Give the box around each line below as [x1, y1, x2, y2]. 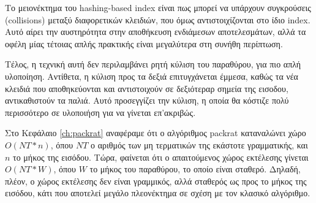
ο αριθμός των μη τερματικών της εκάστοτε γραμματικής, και [90, 138, 308, 151]
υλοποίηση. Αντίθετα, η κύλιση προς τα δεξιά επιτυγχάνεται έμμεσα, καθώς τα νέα [5, 69, 298, 82]
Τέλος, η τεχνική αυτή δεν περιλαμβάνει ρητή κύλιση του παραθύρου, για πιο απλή [5, 58, 301, 71]
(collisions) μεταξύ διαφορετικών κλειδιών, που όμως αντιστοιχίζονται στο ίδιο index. [5, 13, 310, 26]
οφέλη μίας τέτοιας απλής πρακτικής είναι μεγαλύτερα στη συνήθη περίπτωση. [5, 37, 283, 50]
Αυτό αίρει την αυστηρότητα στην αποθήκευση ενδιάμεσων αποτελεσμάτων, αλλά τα [5, 25, 306, 38]
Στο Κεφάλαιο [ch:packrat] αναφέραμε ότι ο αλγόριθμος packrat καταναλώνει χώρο [5, 126, 306, 139]
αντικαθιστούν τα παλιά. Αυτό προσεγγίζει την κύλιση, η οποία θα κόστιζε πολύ [5, 94, 289, 107]
